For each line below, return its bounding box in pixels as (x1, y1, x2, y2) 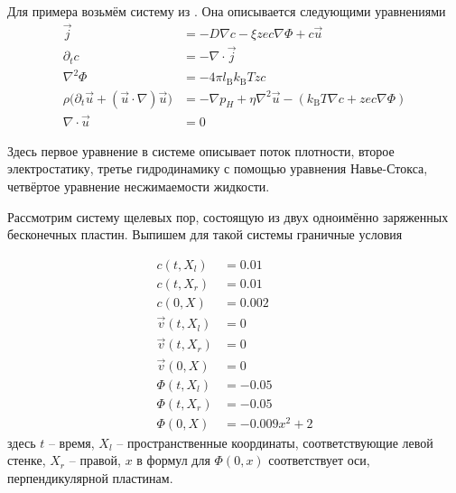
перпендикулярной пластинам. (7, 468, 173, 487)
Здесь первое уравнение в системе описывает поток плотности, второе (7, 141, 395, 160)
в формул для (136, 451, 210, 470)
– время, (48, 433, 95, 451)
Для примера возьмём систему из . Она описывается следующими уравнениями (7, 2, 446, 20)
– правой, (69, 451, 121, 470)
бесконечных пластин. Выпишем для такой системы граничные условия (7, 225, 403, 244)
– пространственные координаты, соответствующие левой (116, 433, 433, 451)
